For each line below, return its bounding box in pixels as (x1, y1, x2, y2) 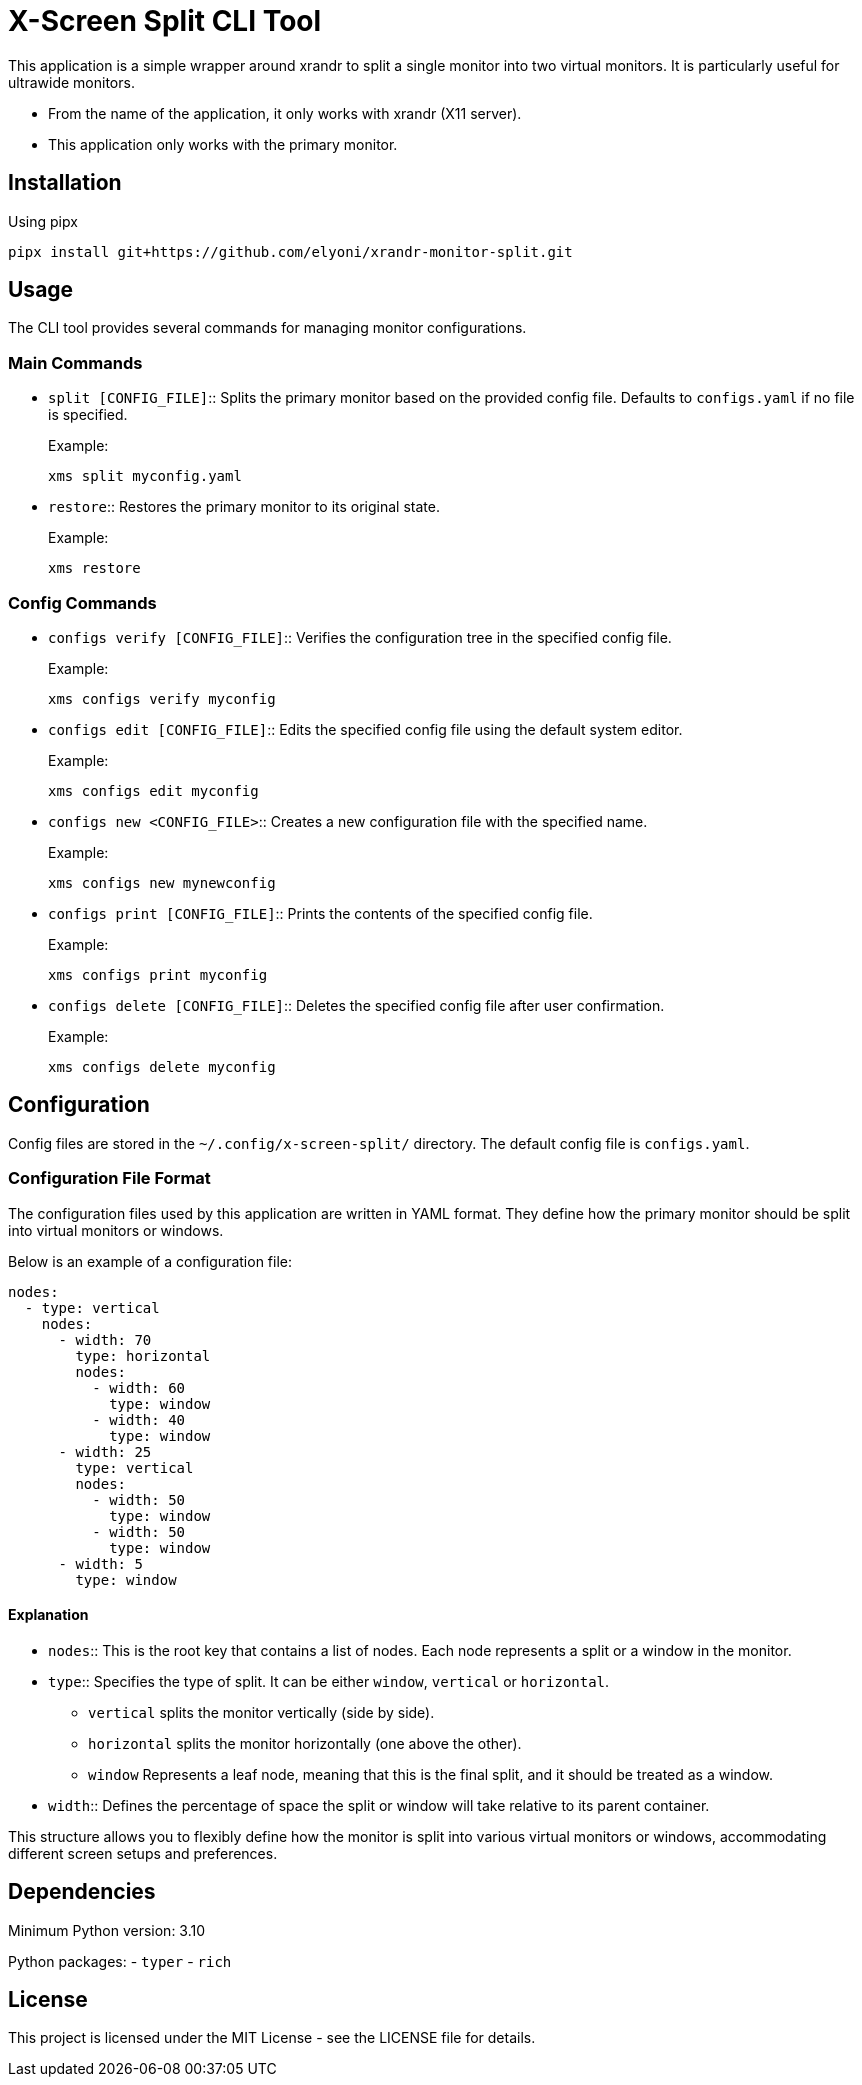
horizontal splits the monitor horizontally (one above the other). (88, 1734, 522, 1752)
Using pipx (8, 212, 78, 230)
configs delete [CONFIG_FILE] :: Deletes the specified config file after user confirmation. (48, 996, 665, 1014)
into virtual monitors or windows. (8, 1221, 224, 1239)
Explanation (8, 1606, 89, 1624)
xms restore (48, 560, 141, 577)
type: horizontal (75, 1347, 211, 1364)
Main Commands (8, 352, 143, 373)
